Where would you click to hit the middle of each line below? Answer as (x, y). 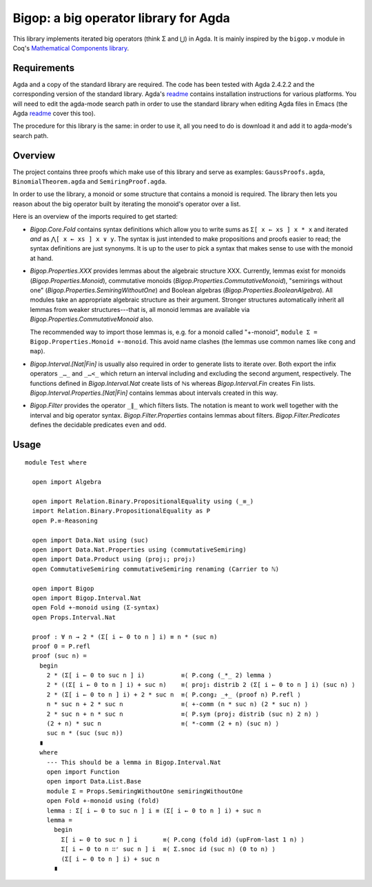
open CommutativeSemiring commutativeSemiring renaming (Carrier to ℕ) (156, 569)
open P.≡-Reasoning (65, 520)
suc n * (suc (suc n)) (85, 733)
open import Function (83, 772)
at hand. (42, 258)
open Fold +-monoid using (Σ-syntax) (96, 608)
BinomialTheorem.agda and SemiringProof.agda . (90, 182)
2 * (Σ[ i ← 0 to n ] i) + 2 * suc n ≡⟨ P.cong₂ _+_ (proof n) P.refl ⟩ (174, 694)
